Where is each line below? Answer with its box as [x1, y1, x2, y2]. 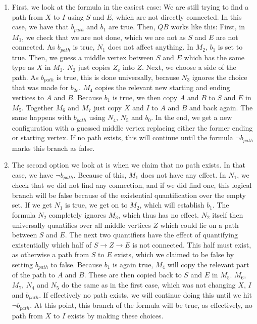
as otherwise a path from [12, 249, 89, 260]
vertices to [12, 92, 44, 102]
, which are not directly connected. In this [112, 11, 242, 22]
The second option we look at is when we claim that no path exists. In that [12, 159, 246, 170]
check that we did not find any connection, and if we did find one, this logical [12, 180, 252, 190]
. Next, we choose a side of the [142, 62, 236, 72]
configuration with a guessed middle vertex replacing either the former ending [12, 122, 253, 133]
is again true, [113, 259, 153, 269]
